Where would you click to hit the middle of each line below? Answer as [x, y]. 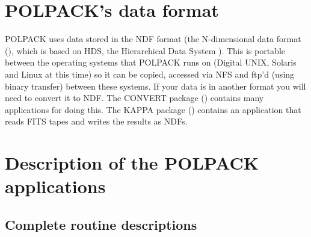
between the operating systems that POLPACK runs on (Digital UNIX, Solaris [151, 62]
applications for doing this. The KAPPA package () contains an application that [153, 109]
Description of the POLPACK [132, 163]
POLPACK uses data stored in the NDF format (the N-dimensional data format [153, 39]
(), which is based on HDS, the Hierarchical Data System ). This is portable [145, 50]
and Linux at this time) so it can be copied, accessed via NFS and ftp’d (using [150, 74]
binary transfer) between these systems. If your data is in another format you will [155, 86]
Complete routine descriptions [101, 224]
